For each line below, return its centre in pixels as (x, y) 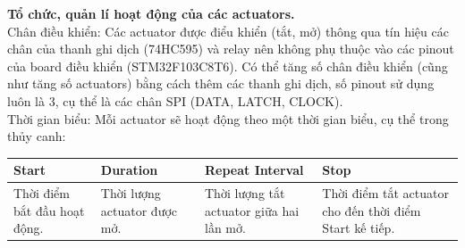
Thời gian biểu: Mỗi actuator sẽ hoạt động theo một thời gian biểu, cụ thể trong (228, 118)
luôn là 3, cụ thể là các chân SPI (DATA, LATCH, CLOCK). (175, 100)
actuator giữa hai (252, 210)
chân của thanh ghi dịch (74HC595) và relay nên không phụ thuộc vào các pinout (231, 49)
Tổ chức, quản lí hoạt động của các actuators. (151, 13)
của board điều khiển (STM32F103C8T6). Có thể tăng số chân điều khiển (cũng (228, 66)
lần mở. (225, 228)
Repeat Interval (254, 170)
